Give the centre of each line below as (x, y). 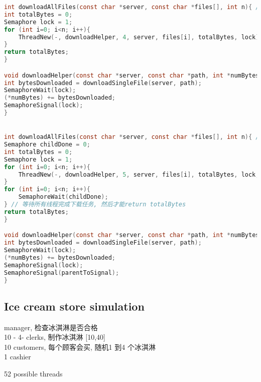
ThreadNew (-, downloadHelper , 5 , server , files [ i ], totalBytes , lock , (139, 174)
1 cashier (18, 357)
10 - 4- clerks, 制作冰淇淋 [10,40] (55, 337)
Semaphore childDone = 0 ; (47, 145)
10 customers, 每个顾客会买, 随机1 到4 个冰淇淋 (80, 347)
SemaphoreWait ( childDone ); (63, 197)
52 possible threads (33, 374)
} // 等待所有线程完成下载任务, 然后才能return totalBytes (95, 205)
